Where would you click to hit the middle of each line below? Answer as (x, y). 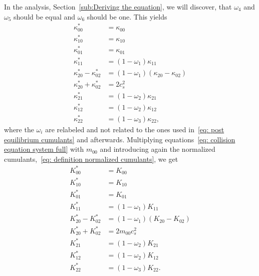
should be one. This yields (127, 16)
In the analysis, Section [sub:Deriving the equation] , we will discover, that (118, 7)
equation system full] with (44, 149)
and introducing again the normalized (158, 149)
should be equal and (45, 16)
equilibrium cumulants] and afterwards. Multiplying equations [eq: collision (120, 139)
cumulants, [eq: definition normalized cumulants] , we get (91, 159)
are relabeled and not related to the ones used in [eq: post (135, 129)
